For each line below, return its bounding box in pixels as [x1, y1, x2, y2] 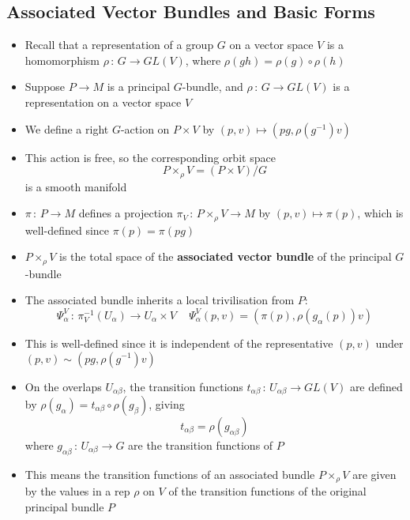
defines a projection [78, 205, 173, 221]
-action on [120, 120, 170, 137]
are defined [349, 378, 403, 394]
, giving [149, 395, 185, 412]
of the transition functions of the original [168, 483, 367, 499]
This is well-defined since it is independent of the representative [24, 334, 333, 351]
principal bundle [24, 498, 104, 514]
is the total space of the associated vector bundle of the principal [59, 248, 392, 265]
